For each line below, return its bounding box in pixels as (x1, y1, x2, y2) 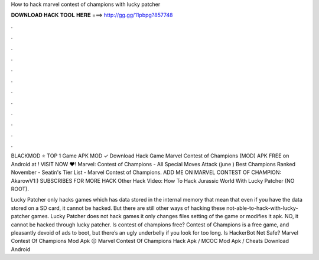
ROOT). (11, 186, 30, 193)
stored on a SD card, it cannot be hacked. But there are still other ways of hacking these (11, 204, 226, 212)
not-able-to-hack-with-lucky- (226, 204, 298, 212)
